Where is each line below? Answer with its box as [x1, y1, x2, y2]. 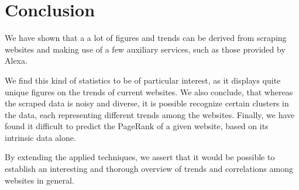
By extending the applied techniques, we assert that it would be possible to [5, 151, 275, 163]
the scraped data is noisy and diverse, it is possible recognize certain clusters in [5, 97, 289, 109]
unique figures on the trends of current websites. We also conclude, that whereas [5, 85, 293, 98]
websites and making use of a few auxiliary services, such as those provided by [5, 43, 286, 55]
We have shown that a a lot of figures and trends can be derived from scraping [5, 32, 287, 44]
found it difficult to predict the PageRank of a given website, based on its [5, 120, 269, 132]
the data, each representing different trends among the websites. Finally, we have [5, 108, 295, 120]
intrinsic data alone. [5, 131, 76, 143]
